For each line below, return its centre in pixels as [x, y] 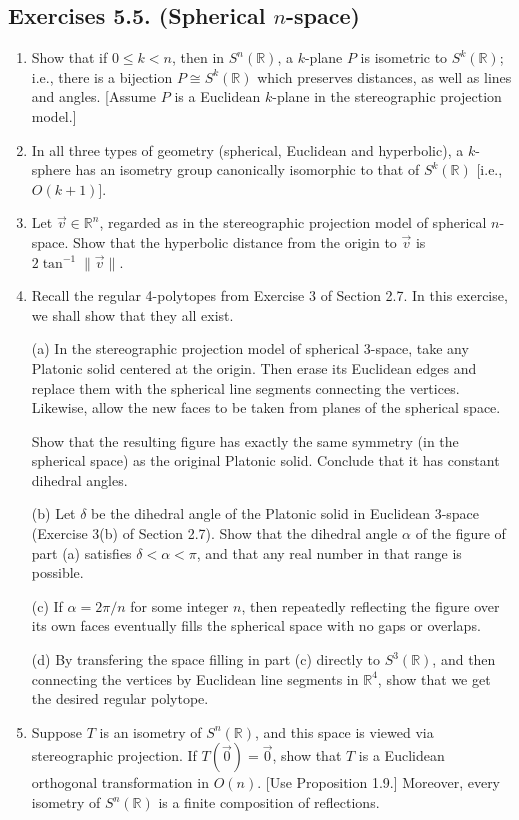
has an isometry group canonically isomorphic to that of [247, 169]
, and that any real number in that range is [329, 552]
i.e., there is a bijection [102, 76]
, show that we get [434, 678]
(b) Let [53, 513]
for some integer [179, 605]
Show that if [69, 57]
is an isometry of [150, 731]
